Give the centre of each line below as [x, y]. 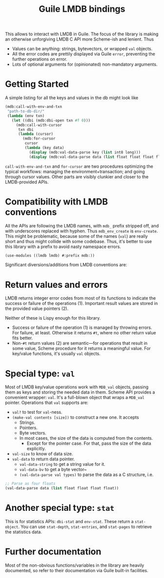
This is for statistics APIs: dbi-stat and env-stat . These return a [70, 521]
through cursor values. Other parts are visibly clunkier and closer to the [77, 176]
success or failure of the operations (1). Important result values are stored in [81, 303]
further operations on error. [40, 59]
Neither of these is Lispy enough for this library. [53, 318]
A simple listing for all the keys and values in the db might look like [72, 98]
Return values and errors [57, 285]
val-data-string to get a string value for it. [62, 464]
